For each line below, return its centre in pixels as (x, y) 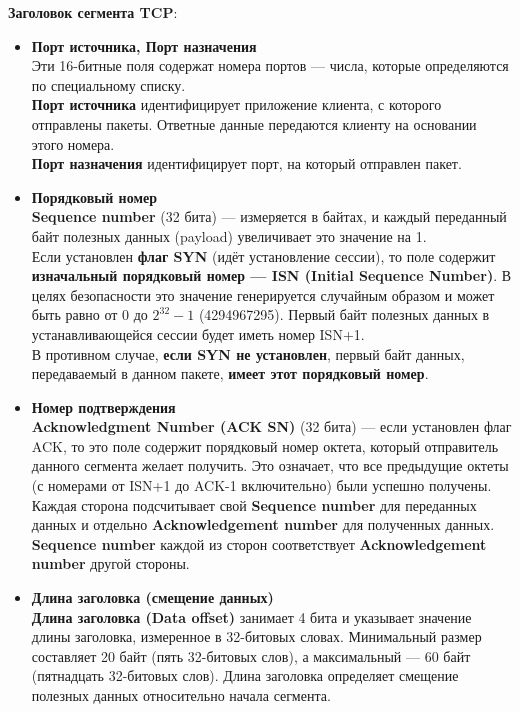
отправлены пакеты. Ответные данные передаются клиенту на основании (254, 123)
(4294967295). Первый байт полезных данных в (344, 314)
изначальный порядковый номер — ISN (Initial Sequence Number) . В (271, 275)
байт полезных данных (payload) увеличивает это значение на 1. (229, 235)
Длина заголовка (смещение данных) (152, 597)
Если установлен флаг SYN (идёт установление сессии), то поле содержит (263, 255)
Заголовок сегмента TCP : (93, 12)
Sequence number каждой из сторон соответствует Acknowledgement (259, 543)
